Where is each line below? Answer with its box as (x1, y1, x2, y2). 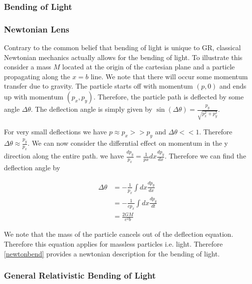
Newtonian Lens (4, 23, 70, 35)
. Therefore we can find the (165, 151, 246, 161)
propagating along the (4, 71, 70, 81)
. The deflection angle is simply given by (30, 104, 152, 114)
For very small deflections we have (4, 126, 107, 136)
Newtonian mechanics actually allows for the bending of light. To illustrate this (4, 52, 243, 62)
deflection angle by (4, 162, 60, 172)
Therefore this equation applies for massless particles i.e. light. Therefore (4, 238, 223, 249)
